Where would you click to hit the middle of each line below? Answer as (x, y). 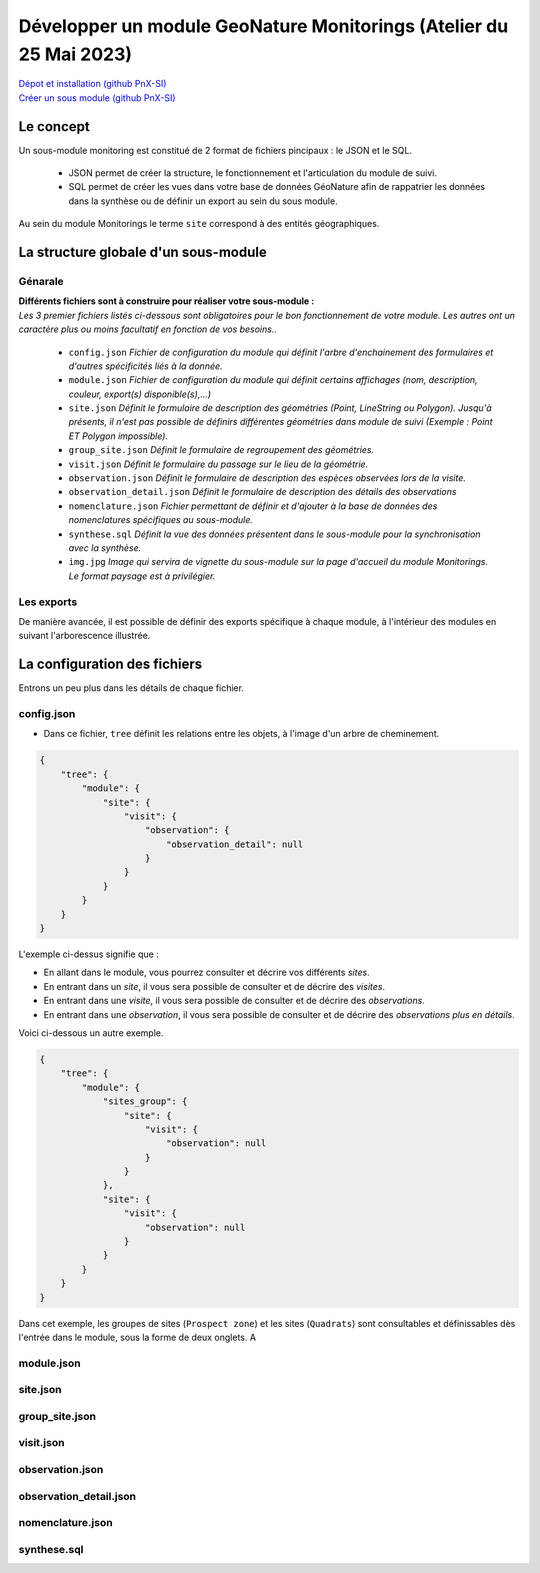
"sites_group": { (145, 1101)
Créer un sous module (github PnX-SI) (97, 97)
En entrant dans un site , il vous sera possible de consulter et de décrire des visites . (214, 986)
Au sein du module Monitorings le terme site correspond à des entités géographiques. (199, 224)
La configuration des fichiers (110, 664)
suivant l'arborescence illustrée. (84, 636)
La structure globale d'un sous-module (142, 252)
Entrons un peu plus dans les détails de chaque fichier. (131, 688)
